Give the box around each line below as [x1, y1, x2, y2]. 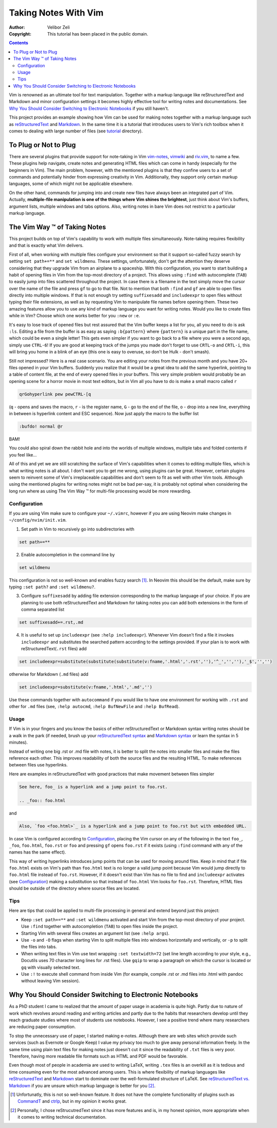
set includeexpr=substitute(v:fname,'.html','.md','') [19, 684, 152, 690]
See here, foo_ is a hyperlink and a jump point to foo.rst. [19, 784, 168, 789]
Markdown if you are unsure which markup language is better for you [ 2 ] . [9, 1083, 156, 1089]
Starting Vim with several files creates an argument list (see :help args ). [21, 930, 170, 936]
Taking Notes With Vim [9, 7, 104, 18]
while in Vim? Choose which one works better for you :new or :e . [9, 313, 140, 319]
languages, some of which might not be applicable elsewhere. [9, 181, 133, 187]
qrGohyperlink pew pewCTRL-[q [19, 391, 91, 397]
